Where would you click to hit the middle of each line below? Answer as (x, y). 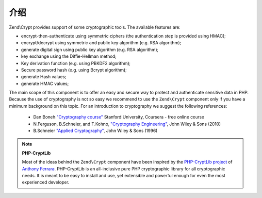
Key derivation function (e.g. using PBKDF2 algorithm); (76, 63)
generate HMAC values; (45, 83)
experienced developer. (46, 182)
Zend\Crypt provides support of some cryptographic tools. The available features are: (95, 27)
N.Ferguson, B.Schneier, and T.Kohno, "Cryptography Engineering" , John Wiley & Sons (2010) (127, 124)
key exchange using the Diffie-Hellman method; (69, 56)
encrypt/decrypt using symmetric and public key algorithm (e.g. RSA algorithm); (101, 43)
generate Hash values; (44, 77)
